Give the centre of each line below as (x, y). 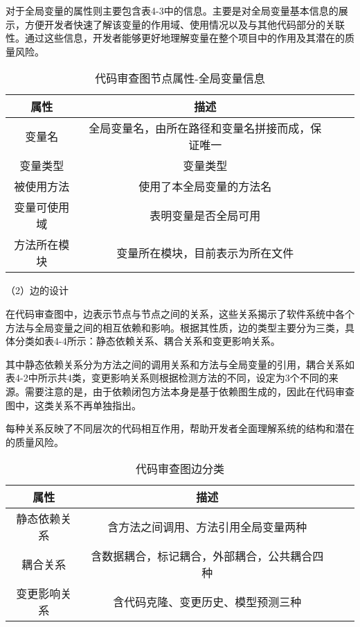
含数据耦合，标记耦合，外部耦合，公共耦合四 (207, 556)
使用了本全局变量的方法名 (205, 187)
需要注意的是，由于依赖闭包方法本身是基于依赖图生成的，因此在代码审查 (189, 391)
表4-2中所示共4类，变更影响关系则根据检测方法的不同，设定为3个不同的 (167, 378)
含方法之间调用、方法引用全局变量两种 (207, 527)
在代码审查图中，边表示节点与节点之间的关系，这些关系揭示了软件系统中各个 (180, 313)
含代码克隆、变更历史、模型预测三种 (207, 602)
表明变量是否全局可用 (205, 216)
